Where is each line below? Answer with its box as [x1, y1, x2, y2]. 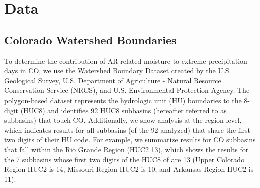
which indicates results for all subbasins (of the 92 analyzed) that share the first [4, 124, 250, 135]
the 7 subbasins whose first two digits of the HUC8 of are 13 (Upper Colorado [4, 154, 245, 164]
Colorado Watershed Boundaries [4, 32, 177, 47]
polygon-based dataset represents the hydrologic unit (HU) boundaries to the [4, 95, 242, 105]
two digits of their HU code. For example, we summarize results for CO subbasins [4, 134, 256, 145]
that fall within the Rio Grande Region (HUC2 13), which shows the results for [4, 144, 249, 154]
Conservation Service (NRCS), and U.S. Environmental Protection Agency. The [4, 85, 250, 96]
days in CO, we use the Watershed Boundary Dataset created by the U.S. [4, 65, 231, 76]
